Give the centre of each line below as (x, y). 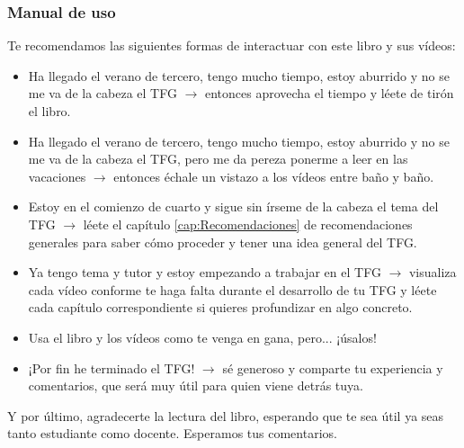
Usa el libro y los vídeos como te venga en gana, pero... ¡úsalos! (202, 337)
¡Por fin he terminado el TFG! (112, 367)
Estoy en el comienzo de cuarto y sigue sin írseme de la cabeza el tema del (233, 206)
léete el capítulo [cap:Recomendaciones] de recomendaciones (248, 224)
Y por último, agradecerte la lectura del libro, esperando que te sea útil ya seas (226, 415)
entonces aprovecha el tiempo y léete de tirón (329, 93)
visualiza (433, 272)
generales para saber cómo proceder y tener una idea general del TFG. (223, 242)
